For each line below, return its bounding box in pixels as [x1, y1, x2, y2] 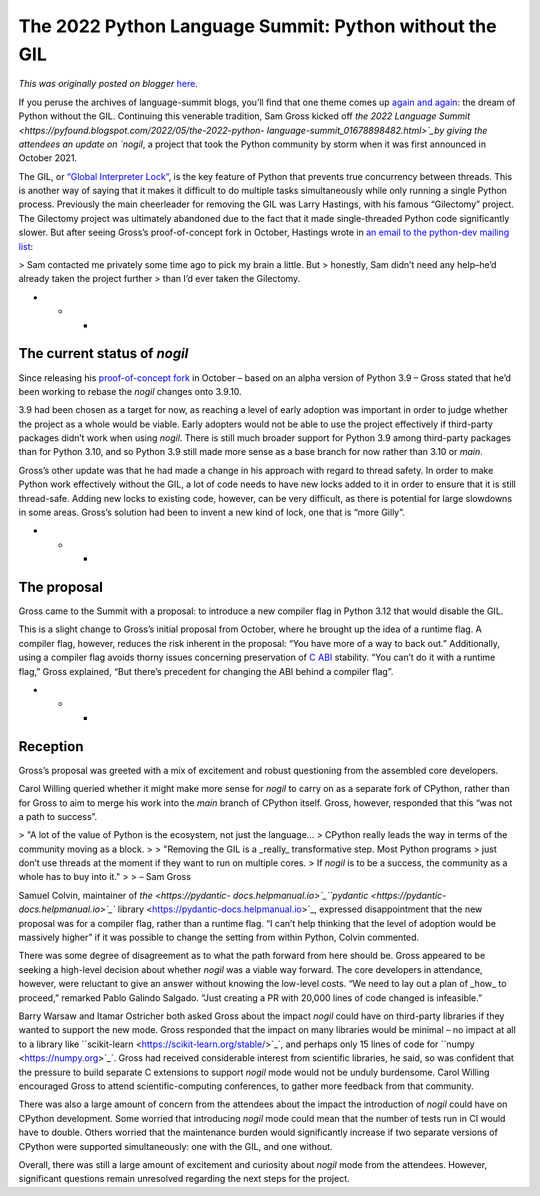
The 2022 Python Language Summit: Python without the [18, 15, 497, 37]
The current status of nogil [18, 345, 189, 362]
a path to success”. [18, 810, 98, 822]
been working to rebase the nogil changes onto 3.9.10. [18, 385, 242, 397]
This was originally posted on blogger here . [18, 78, 199, 90]
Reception [18, 738, 84, 755]
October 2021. [18, 152, 78, 164]
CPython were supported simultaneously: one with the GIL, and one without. [18, 1140, 334, 1152]
